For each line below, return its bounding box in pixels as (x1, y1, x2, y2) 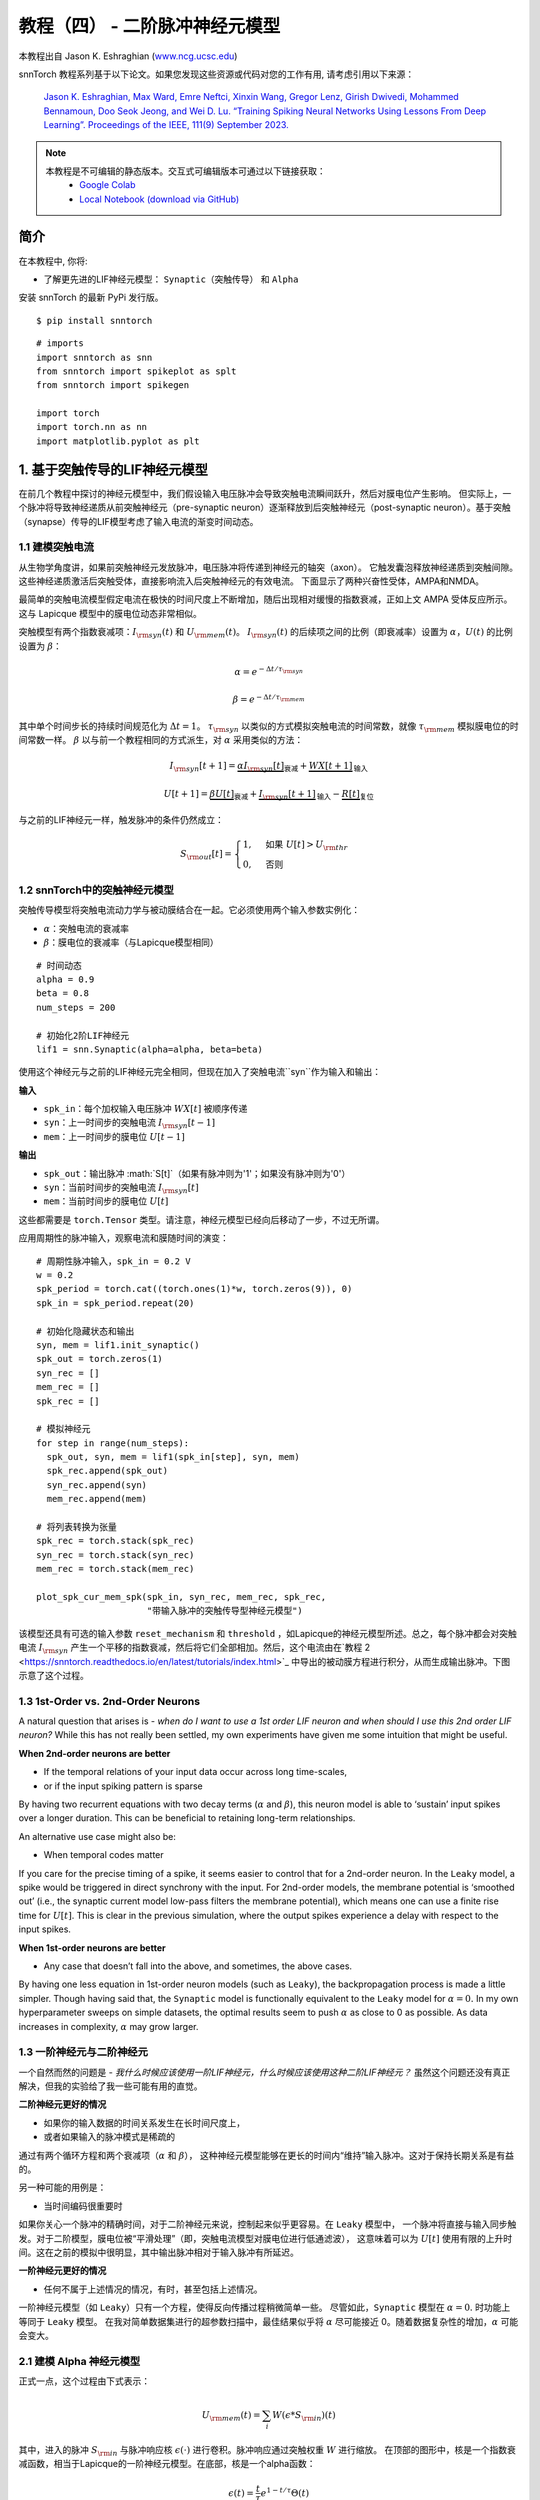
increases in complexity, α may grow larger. (18, 2020, 199, 2032)
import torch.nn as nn (36, 421, 148, 433)
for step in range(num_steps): (36, 1437, 190, 1449)
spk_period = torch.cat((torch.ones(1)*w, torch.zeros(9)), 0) (36, 1283, 353, 1295)
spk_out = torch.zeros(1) (36, 1353, 164, 1365)
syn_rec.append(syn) (46, 1479, 148, 1490)
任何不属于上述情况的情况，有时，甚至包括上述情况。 (43, 2283, 263, 2295)
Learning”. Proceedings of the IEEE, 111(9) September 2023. (43, 119, 289, 131)
